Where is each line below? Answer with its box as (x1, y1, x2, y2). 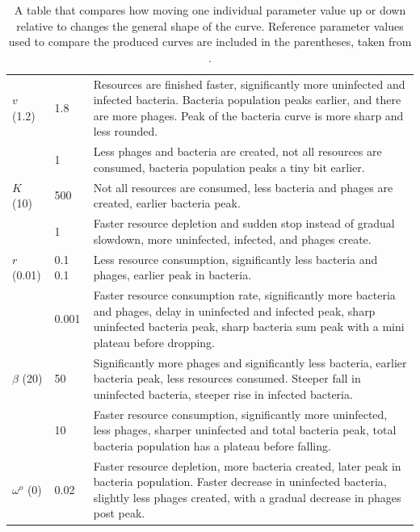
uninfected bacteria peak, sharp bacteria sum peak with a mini (93, 318, 405, 335)
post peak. (93, 505, 145, 522)
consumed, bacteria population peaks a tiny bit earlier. (93, 158, 365, 175)
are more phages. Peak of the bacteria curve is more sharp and (93, 107, 404, 124)
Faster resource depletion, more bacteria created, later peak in (93, 457, 401, 474)
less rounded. (93, 123, 158, 140)
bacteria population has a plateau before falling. (93, 437, 331, 454)
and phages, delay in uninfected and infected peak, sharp (93, 302, 376, 319)
